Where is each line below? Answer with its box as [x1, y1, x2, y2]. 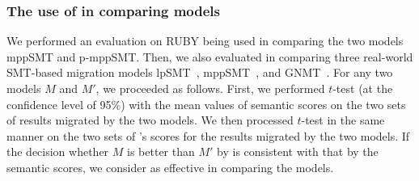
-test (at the [332, 80, 393, 96]
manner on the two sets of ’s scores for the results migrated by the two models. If [6, 127, 410, 144]
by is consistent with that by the [217, 143, 379, 160]
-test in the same [301, 112, 385, 128]
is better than [127, 143, 195, 160]
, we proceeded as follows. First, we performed [95, 80, 325, 96]
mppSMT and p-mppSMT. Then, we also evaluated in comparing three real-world [6, 48, 413, 65]
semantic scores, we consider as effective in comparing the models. [6, 158, 334, 175]
